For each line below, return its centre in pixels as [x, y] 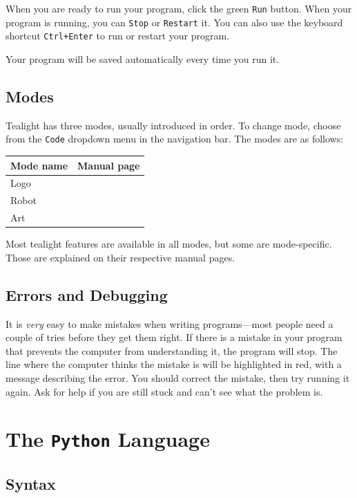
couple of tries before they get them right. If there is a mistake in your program [174, 337]
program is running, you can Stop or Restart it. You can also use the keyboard [174, 22]
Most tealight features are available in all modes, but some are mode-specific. [169, 244]
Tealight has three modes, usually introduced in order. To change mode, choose [173, 125]
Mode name [39, 165]
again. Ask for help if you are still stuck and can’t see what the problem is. [164, 391]
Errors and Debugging [87, 294]
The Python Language [108, 439]
